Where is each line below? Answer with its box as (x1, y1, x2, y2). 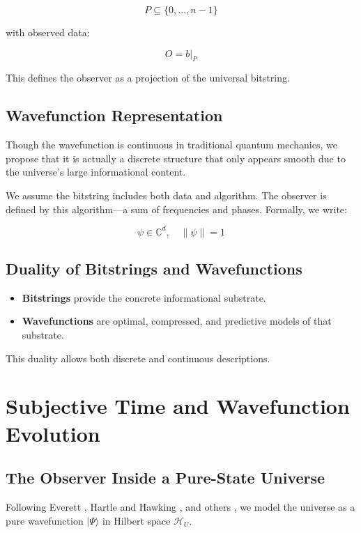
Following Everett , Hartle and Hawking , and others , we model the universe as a (6, 500, 355, 513)
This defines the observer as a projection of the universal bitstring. (6, 70, 290, 85)
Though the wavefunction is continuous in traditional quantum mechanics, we (6, 137, 337, 152)
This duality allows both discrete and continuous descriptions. (6, 350, 270, 365)
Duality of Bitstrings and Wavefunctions (6, 258, 302, 279)
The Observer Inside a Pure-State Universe (6, 467, 325, 488)
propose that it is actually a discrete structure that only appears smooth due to (6, 150, 346, 165)
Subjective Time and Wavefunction (6, 392, 350, 420)
